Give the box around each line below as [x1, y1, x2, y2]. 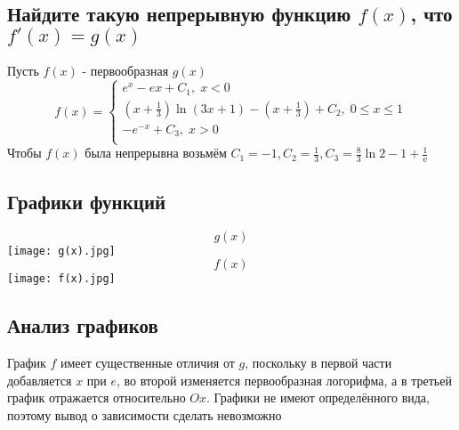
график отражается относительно [7, 388, 186, 407]
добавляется [7, 370, 72, 389]
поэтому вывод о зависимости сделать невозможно [7, 405, 282, 424]
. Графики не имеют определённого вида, [206, 388, 430, 407]
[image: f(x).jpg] [7, 272, 116, 286]
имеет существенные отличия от [60, 353, 235, 372]
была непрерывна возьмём [85, 143, 227, 162]
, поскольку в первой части [245, 353, 392, 372]
